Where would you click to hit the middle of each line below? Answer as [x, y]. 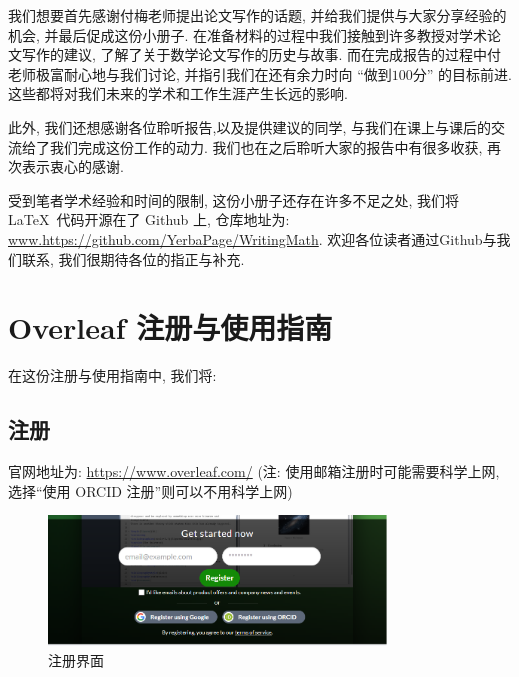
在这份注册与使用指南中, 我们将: [112, 375]
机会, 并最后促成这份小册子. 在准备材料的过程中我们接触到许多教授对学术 [248, 34]
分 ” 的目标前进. [462, 73]
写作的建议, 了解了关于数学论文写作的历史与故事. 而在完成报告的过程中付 [261, 54]
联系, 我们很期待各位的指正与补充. [133, 258]
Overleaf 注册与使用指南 [170, 327]
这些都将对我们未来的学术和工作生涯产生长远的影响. [178, 93]
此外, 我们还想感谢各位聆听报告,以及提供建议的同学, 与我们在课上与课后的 [249, 126]
